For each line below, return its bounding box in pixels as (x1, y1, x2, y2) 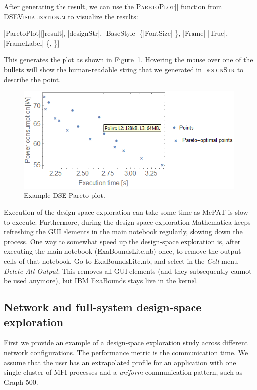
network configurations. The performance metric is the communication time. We (4, 347, 248, 357)
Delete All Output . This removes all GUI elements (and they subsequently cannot (4, 265, 252, 276)
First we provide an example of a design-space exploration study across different (4, 337, 248, 348)
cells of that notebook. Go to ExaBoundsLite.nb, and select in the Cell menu (4, 255, 238, 266)
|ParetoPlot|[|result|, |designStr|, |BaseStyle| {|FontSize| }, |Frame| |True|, (4, 28, 228, 38)
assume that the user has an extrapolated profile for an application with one (4, 357, 236, 367)
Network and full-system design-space (4, 299, 202, 315)
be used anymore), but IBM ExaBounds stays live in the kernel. (4, 275, 198, 286)
